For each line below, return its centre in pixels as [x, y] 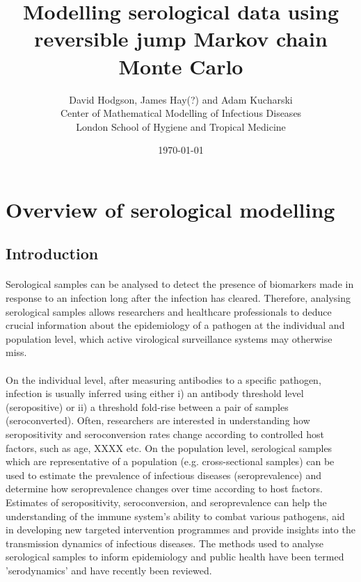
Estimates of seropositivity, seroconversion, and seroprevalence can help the [166, 502]
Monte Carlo [181, 66]
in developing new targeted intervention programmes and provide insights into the [180, 530]
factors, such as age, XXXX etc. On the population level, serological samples [169, 447]
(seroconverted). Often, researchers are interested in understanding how [158, 420]
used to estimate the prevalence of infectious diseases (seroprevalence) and [164, 475]
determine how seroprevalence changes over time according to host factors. [164, 488]
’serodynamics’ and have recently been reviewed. [109, 570]
